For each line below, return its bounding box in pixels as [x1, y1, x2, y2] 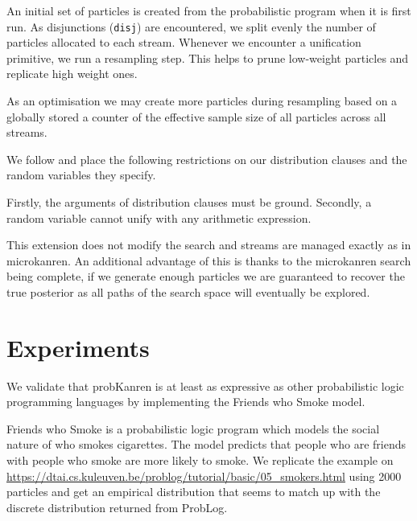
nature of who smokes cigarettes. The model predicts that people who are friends [6, 436, 406, 453]
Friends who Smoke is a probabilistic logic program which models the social [6, 420, 380, 437]
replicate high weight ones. [6, 65, 138, 82]
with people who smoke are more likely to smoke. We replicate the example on [6, 452, 394, 469]
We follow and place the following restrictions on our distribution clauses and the [6, 150, 407, 167]
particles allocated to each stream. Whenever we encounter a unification [6, 34, 361, 51]
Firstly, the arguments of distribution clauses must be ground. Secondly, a [6, 194, 372, 210]
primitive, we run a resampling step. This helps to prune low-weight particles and [6, 49, 409, 66]
